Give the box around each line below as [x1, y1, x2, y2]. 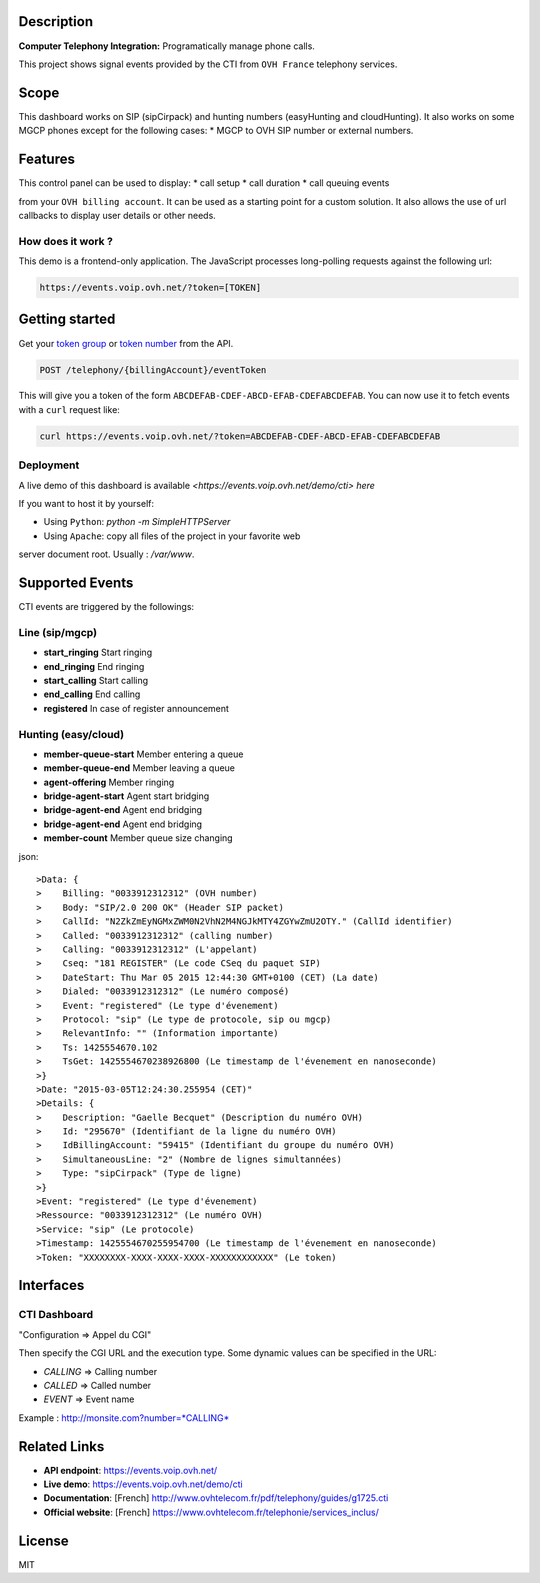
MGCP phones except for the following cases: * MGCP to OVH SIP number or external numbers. [18, 125, 414, 137]
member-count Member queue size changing [43, 832, 234, 844]
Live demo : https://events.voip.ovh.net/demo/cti [43, 1478, 244, 1490]
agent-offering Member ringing [43, 776, 175, 788]
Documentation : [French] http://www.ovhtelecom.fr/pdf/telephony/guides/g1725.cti [43, 1492, 389, 1504]
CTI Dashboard [18, 1308, 94, 1322]
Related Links [18, 1438, 105, 1455]
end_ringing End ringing [43, 660, 145, 672]
